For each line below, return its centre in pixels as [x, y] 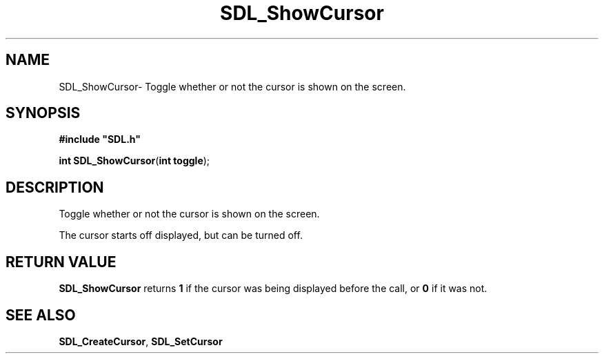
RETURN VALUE [61, 262]
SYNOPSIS [43, 113]
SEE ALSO [41, 315]
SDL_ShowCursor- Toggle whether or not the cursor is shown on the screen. [232, 86]
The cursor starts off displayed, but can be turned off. [181, 235]
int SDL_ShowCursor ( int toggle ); [134, 161]
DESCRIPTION [55, 187]
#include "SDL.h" [100, 139]
